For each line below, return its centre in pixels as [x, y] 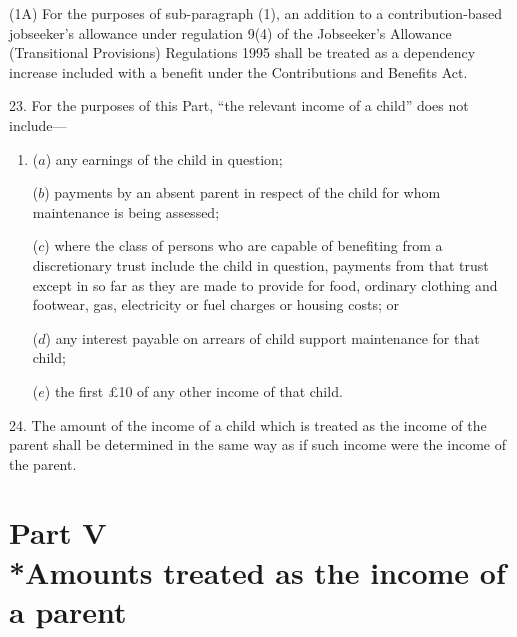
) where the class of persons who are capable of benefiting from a [243, 245]
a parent [68, 610]
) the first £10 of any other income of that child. [193, 390]
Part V [58, 532]
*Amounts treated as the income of [257, 571]
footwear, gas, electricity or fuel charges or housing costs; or [215, 304]
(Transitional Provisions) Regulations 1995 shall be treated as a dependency [242, 52]
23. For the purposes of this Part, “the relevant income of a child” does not [239, 105]
